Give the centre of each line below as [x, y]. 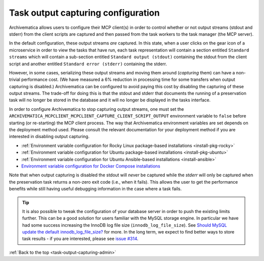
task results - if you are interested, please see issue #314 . [80, 239]
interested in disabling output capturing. [49, 137]
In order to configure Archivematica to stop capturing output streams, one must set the [97, 109]
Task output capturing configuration [84, 13]
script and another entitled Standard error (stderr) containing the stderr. [88, 64]
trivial [15, 80]
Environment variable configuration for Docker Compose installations [91, 166]
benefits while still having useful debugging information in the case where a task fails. [95, 189]
